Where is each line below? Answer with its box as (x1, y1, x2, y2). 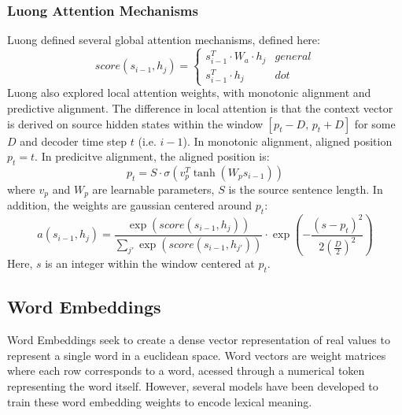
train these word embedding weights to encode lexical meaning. (7, 393, 312, 409)
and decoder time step (20, 132, 127, 149)
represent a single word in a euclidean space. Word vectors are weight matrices (7, 346, 386, 363)
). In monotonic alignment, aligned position (183, 132, 393, 149)
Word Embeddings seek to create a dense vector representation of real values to (7, 332, 390, 348)
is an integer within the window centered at (45, 255, 255, 272)
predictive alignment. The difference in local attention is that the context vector (7, 100, 393, 117)
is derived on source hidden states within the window (7, 115, 264, 132)
